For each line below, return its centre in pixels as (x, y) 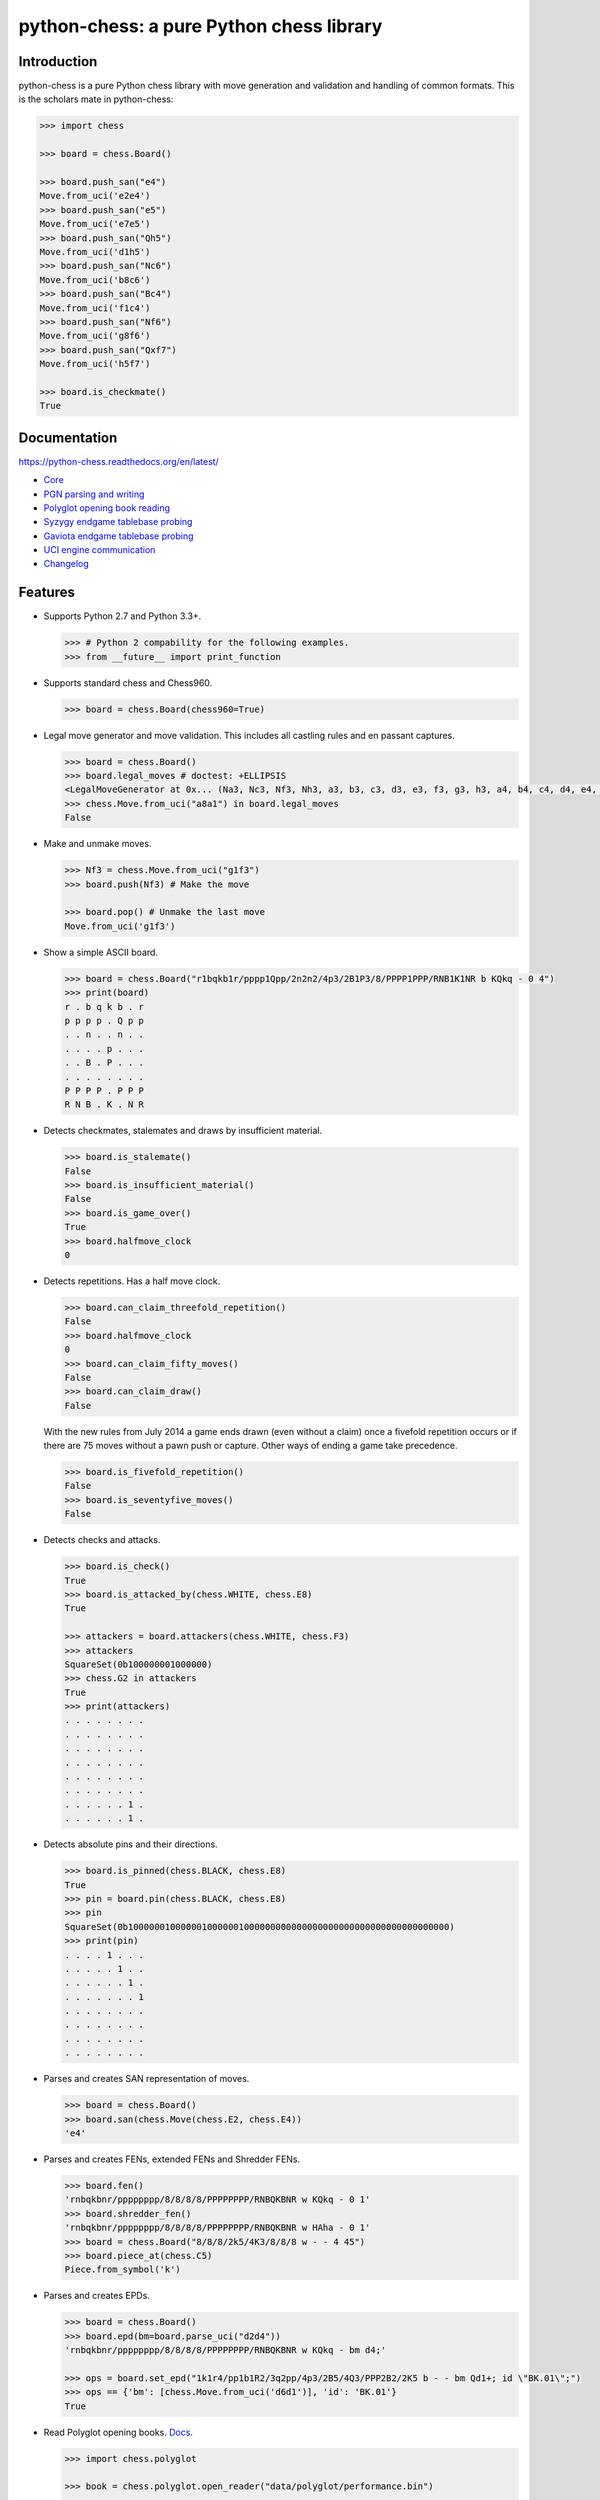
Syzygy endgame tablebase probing (118, 522)
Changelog (66, 564)
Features (46, 592)
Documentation (68, 437)
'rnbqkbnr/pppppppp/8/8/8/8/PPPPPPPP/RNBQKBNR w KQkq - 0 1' (217, 2199)
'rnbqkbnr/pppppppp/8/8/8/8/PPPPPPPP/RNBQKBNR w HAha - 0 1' (217, 2228)
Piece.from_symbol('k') (123, 2269)
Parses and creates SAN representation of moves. (146, 2079)
